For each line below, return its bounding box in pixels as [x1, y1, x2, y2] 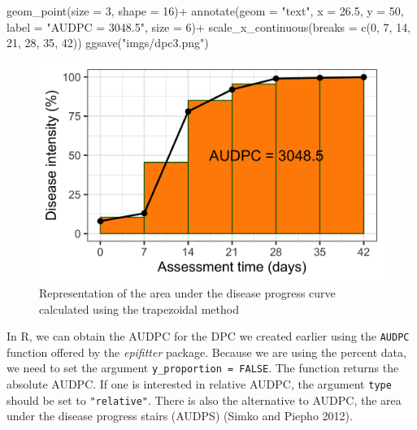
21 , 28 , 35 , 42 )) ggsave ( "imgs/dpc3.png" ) [7, 34, 209, 51]
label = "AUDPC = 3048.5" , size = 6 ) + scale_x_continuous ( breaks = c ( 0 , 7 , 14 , [7, 18, 411, 35]
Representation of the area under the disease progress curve [39, 284, 336, 301]
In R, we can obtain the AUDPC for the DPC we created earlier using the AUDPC [7, 328, 410, 345]
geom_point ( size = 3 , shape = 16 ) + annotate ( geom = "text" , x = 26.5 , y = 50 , [7, 2, 404, 19]
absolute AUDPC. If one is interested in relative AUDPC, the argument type [7, 376, 392, 393]
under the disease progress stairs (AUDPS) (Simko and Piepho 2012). [7, 407, 353, 424]
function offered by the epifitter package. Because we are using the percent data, [7, 343, 406, 360]
